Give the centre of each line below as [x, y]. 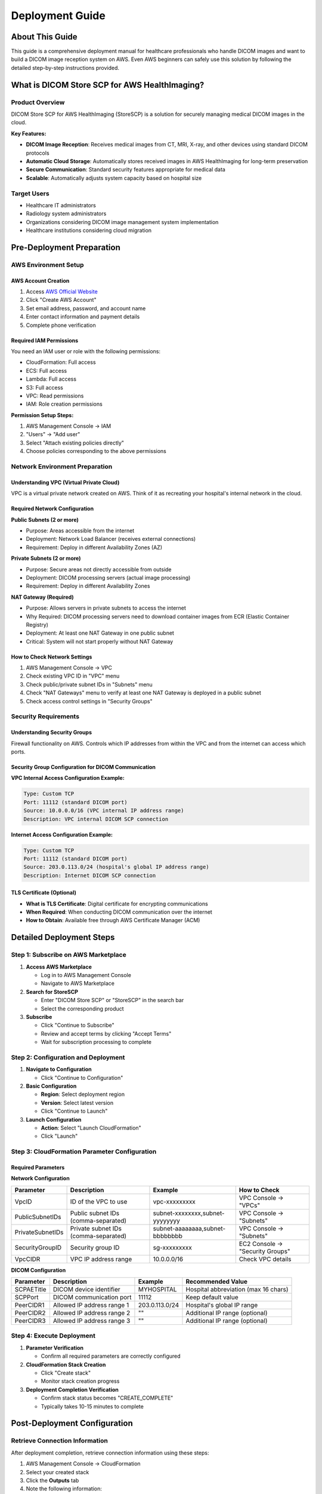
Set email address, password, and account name [86, 308]
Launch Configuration [54, 1119]
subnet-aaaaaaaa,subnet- [189, 1228]
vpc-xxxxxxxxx [174, 1201]
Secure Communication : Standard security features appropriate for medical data [126, 170]
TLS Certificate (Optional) [44, 893]
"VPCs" [250, 1205]
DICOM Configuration [38, 1270]
